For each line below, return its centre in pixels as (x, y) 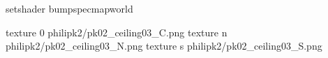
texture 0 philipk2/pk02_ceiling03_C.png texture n (117, 32)
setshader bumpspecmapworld (69, 8)
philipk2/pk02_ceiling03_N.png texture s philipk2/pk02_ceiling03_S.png (164, 46)
